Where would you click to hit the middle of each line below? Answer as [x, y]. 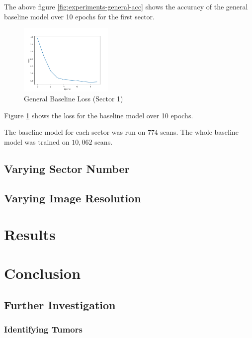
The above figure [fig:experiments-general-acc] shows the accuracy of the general [126, 6]
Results [30, 234]
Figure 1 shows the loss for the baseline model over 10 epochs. [99, 115]
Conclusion [42, 273]
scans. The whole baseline [199, 132]
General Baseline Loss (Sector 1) [74, 98]
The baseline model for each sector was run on [75, 132]
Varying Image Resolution [73, 198]
